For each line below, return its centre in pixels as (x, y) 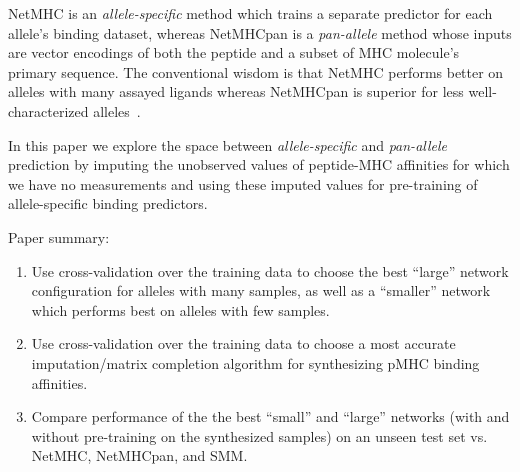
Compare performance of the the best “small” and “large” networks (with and (270, 416)
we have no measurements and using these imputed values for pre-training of (243, 183)
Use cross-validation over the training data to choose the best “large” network (270, 270)
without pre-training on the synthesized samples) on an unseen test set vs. (259, 435)
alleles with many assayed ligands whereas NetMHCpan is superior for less (236, 91)
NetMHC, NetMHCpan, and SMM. (139, 455)
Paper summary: (59, 236)
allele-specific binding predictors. (108, 203)
